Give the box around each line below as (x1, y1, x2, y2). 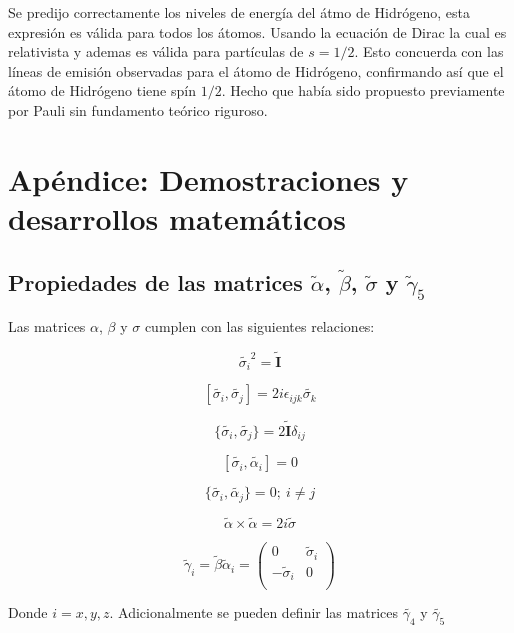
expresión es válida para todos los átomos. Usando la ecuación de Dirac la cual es (8, 21, 507, 42)
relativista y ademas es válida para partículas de (8, 41, 304, 62)
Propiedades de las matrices (8, 266, 303, 297)
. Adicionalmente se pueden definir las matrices (109, 602, 398, 623)
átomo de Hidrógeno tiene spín (8, 80, 196, 101)
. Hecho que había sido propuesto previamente (221, 80, 505, 101)
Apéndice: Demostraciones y (8, 158, 409, 199)
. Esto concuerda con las (354, 41, 504, 62)
